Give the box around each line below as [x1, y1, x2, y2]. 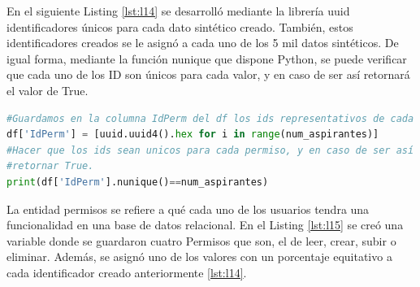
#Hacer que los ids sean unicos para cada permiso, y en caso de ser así [6, 144, 414, 156]
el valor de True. [6, 81, 89, 98]
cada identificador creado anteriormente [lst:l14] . [6, 263, 247, 280]
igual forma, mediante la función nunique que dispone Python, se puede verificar [6, 50, 407, 67]
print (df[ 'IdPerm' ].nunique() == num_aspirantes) [6, 176, 269, 188]
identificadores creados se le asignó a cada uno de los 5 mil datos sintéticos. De [6, 34, 399, 51]
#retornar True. [6, 160, 94, 172]
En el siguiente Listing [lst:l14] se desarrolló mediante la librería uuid [6, 2, 350, 19]
